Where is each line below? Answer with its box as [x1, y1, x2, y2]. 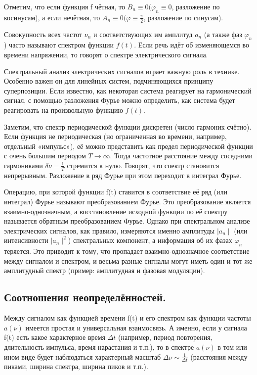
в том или [217, 341, 247, 352]
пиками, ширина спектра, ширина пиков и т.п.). [4, 361, 148, 372]
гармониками [4, 160, 43, 170]
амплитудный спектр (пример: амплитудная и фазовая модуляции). [4, 265, 205, 276]
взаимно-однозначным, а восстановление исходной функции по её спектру [4, 206, 228, 216]
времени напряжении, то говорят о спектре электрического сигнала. [4, 49, 208, 60]
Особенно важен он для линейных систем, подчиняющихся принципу [4, 76, 214, 86]
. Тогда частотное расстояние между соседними [110, 150, 253, 161]
